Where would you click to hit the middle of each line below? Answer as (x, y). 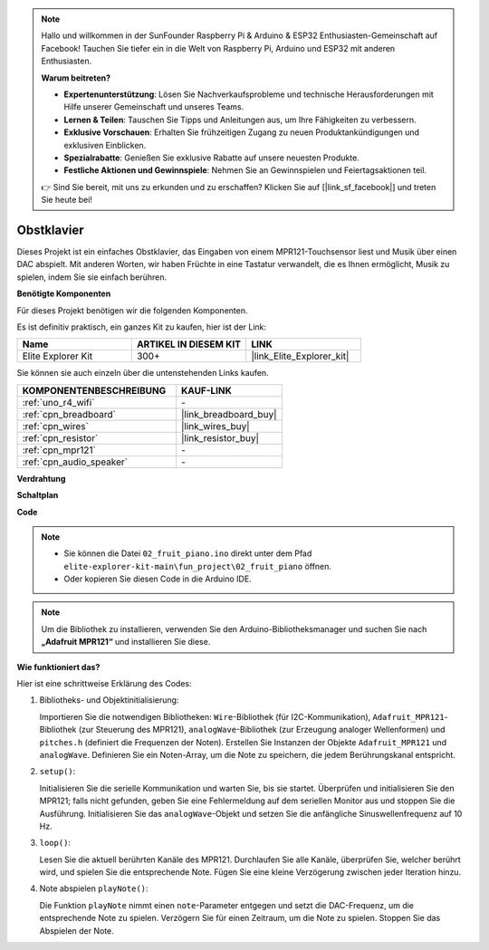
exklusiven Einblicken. (105, 145)
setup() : (58, 772)
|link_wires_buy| (216, 426)
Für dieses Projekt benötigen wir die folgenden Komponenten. (132, 310)
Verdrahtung (41, 478)
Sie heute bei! (67, 200)
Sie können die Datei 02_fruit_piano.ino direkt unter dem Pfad (188, 553)
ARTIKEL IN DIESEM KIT (189, 344)
